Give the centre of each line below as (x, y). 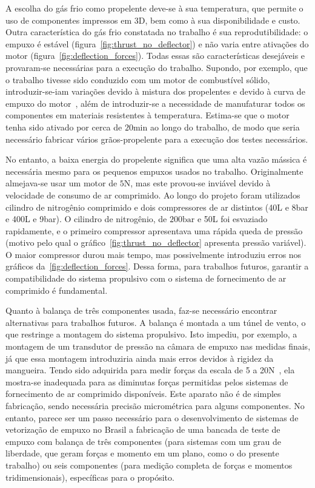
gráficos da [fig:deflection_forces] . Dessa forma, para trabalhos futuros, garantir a (157, 266)
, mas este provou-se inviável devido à (201, 183)
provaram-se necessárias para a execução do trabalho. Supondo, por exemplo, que (157, 67)
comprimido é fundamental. (57, 290)
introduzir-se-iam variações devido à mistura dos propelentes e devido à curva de (155, 91)
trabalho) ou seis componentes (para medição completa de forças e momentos (149, 465)
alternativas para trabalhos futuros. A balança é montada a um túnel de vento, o (156, 322)
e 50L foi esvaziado (232, 219)
